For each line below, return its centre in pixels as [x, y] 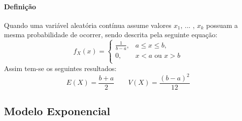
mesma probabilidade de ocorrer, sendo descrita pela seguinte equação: [111, 35]
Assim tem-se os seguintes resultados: [60, 68]
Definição [20, 6]
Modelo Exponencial [57, 111]
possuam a [222, 25]
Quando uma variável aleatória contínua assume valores [88, 25]
